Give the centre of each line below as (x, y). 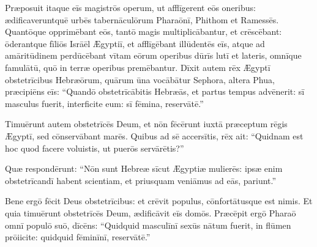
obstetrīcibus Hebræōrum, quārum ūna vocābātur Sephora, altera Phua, (140, 79)
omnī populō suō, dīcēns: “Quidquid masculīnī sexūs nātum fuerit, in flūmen (148, 225)
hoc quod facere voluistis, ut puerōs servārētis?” (95, 148)
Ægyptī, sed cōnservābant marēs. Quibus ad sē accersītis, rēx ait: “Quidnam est (154, 135)
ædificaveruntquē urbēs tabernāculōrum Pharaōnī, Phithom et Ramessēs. (142, 19)
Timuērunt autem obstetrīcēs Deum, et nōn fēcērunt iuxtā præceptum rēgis (146, 124)
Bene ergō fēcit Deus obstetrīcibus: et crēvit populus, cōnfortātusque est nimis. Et (159, 201)
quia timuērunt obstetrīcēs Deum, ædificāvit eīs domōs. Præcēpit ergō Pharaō (151, 212)
